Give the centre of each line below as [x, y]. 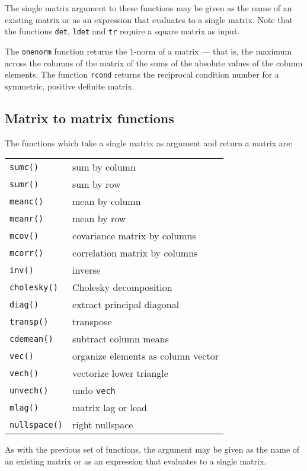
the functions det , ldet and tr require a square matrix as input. [122, 31]
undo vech [94, 390]
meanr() [27, 218]
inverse [87, 270]
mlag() [24, 407]
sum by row [97, 184]
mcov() [24, 235]
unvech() [29, 390]
